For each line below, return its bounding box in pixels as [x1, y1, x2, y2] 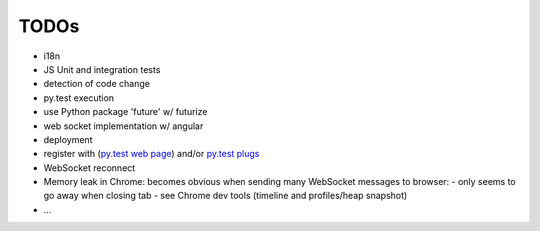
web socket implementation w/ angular [43, 120, 204, 132]
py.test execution [43, 91, 115, 104]
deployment [43, 133, 93, 145]
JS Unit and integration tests [43, 63, 161, 75]
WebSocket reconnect [43, 161, 136, 174]
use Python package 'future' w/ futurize [43, 106, 208, 118]
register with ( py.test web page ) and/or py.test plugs [43, 148, 260, 160]
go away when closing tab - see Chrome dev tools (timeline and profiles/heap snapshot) [43, 190, 408, 202]
